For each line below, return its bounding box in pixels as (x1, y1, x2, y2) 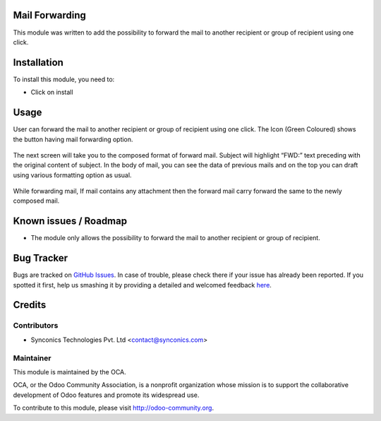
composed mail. (13, 196, 60, 205)
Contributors (13, 321, 59, 331)
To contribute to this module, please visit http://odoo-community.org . (13, 403, 214, 413)
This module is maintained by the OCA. (13, 367, 126, 376)
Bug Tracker (13, 252, 68, 264)
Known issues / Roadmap (13, 215, 127, 227)
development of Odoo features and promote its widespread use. (13, 391, 200, 399)
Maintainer (13, 353, 52, 363)
